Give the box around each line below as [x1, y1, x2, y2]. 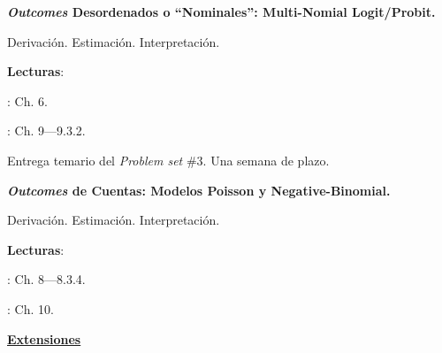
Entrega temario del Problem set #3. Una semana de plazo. [7, 150, 330, 169]
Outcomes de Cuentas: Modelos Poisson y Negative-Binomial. [7, 180, 391, 199]
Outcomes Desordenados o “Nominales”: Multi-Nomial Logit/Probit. [7, 3, 436, 20]
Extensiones [7, 329, 81, 348]
